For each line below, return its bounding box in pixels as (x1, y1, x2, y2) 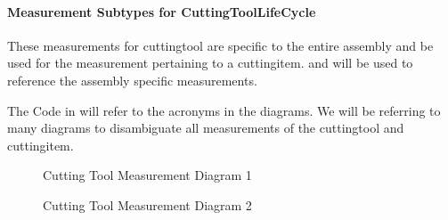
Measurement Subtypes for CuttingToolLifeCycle (7, 2, 316, 20)
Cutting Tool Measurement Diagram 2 (43, 195, 252, 214)
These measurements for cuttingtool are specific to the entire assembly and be (7, 36, 434, 54)
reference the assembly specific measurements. (7, 70, 257, 89)
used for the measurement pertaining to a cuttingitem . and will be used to (7, 53, 413, 72)
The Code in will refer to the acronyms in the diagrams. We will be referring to (7, 101, 441, 119)
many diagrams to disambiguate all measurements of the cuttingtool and (7, 118, 404, 137)
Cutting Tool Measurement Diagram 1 (43, 166, 252, 184)
